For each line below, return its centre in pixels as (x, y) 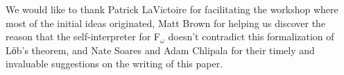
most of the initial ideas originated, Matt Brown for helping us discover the (166, 23)
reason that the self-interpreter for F (83, 36)
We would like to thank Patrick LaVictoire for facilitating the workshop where (172, 9)
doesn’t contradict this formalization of (251, 36)
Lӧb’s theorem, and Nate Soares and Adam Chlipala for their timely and (160, 50)
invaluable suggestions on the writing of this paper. (114, 64)
